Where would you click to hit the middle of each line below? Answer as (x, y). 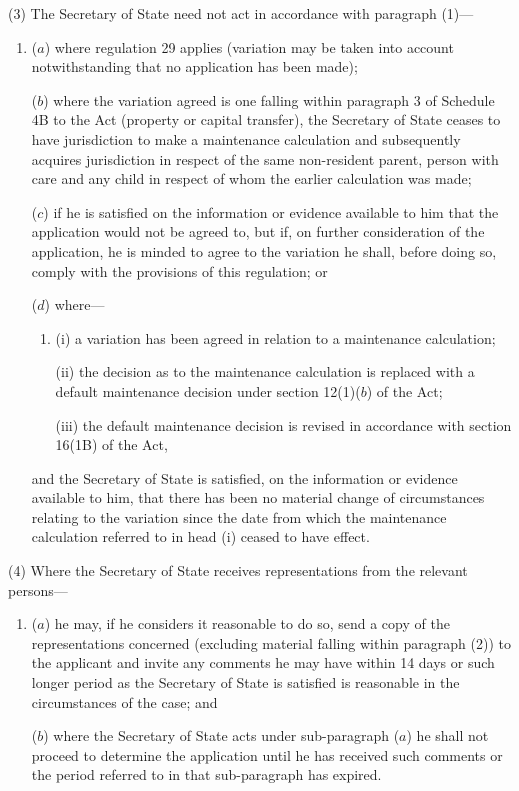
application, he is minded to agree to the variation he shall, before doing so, (264, 250)
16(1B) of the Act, (111, 444)
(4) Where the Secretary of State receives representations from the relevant (238, 570)
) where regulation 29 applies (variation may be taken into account (249, 46)
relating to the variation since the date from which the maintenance (239, 516)
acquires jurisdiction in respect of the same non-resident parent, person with (265, 158)
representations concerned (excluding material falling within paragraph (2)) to (271, 642)
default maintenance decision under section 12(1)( (208, 390)
